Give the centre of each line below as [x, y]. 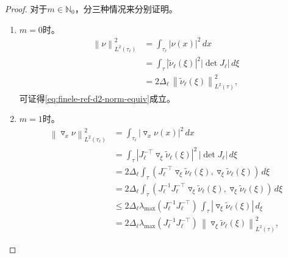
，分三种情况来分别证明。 [126, 9]
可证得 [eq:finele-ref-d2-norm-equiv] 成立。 [97, 98]
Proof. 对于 [26, 9]
